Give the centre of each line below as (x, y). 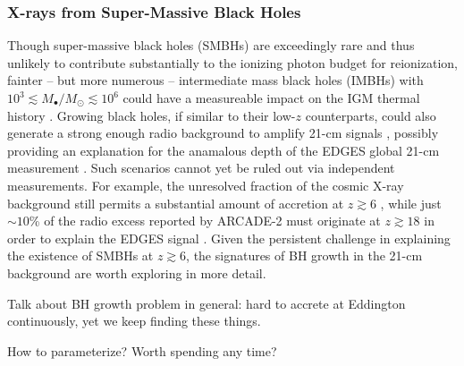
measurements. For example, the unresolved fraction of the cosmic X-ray (206, 185)
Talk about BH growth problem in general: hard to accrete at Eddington (207, 303)
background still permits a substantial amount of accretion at (176, 203)
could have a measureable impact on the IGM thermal (271, 98)
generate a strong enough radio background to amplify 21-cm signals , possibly (223, 133)
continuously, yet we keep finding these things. (134, 321)
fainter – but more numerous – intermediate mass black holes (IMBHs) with (215, 80)
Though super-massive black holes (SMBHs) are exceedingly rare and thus (211, 45)
